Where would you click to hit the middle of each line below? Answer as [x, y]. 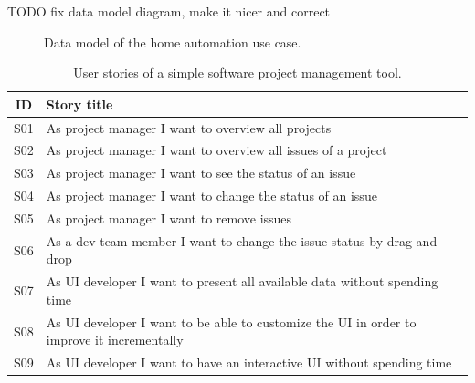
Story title [79, 104]
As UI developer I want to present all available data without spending [242, 281]
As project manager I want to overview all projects [189, 127]
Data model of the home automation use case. [173, 41]
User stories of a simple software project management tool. [237, 72]
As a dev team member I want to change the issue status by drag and [242, 240]
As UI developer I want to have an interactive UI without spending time [249, 362]
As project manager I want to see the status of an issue [201, 173]
